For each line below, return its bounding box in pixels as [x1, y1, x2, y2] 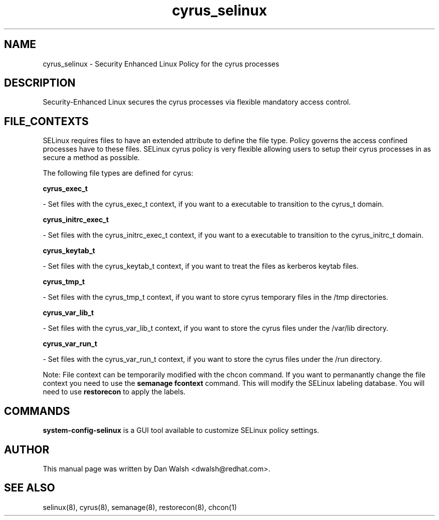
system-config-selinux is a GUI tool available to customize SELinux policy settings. [43, 426, 319, 435]
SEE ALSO [4, 481, 55, 494]
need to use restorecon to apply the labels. [43, 387, 186, 396]
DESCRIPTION [4, 77, 76, 90]
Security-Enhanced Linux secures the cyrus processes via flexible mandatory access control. [43, 98, 351, 107]
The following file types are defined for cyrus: [43, 169, 193, 178]
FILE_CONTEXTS [4, 115, 89, 128]
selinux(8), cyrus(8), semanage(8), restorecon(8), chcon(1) [43, 502, 237, 511]
